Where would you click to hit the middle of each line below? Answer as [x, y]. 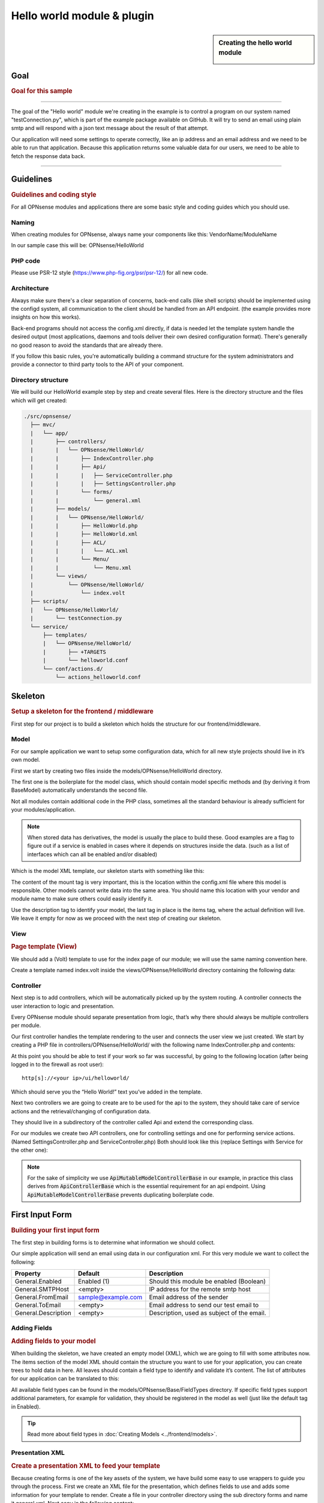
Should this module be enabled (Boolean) [208, 1282]
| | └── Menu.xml [81, 568]
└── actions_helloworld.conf [98, 677]
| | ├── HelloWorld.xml [84, 534]
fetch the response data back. [48, 156]
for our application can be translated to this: [65, 1379]
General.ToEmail [38, 1305]
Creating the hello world [255, 43]
